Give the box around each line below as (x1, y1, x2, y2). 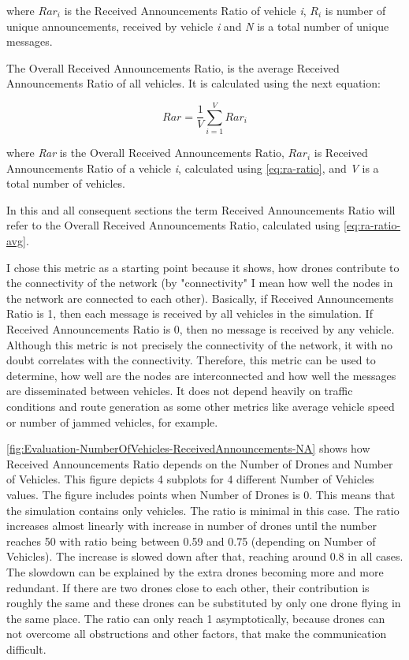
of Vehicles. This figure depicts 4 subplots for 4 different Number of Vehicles (6, 471, 374, 487)
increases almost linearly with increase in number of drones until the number (6, 517, 377, 534)
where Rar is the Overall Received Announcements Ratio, (6, 144, 284, 161)
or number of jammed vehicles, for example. (6, 413, 218, 430)
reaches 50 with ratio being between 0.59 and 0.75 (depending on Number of (6, 532, 376, 549)
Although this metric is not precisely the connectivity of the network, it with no (6, 336, 392, 352)
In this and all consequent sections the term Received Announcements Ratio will (6, 201, 396, 218)
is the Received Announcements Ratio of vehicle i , (64, 2, 307, 18)
